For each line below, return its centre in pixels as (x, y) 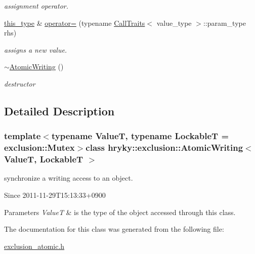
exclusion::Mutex (39, 147)
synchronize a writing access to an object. (69, 178)
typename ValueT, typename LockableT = (140, 136)
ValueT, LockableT (44, 159)
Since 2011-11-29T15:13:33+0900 (55, 195)
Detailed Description (59, 111)
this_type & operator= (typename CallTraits (75, 23)
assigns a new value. (36, 49)
